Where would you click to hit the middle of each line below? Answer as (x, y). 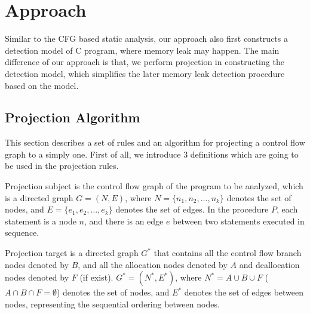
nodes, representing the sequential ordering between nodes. (112, 304)
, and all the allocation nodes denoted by (153, 264)
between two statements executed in (239, 221)
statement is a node (41, 221)
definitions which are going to (244, 154)
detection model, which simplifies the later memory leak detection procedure (145, 73)
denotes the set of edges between (244, 292)
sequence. (22, 233)
